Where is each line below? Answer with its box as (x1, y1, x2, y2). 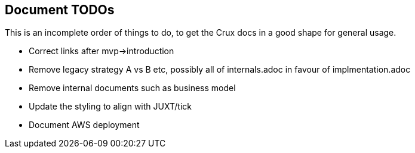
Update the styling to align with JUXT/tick (29, 101, 192, 112)
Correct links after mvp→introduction (29, 46, 174, 57)
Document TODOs (5, 2, 115, 17)
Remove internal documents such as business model (29, 83, 236, 93)
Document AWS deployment (29, 120, 140, 130)
